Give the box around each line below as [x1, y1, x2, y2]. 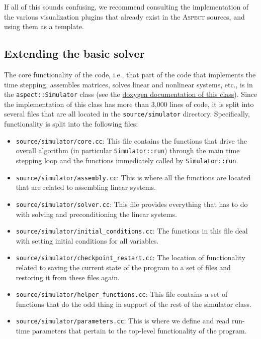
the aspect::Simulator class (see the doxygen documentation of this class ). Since [4, 89, 257, 99]
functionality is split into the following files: [4, 119, 138, 129]
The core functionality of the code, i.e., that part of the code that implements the [4, 69, 256, 79]
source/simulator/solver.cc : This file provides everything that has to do [16, 198, 248, 209]
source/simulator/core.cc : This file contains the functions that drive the [16, 135, 247, 146]
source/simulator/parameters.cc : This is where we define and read [16, 315, 230, 326]
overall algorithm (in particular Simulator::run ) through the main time [16, 145, 240, 156]
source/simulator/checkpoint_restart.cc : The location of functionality [16, 252, 245, 263]
